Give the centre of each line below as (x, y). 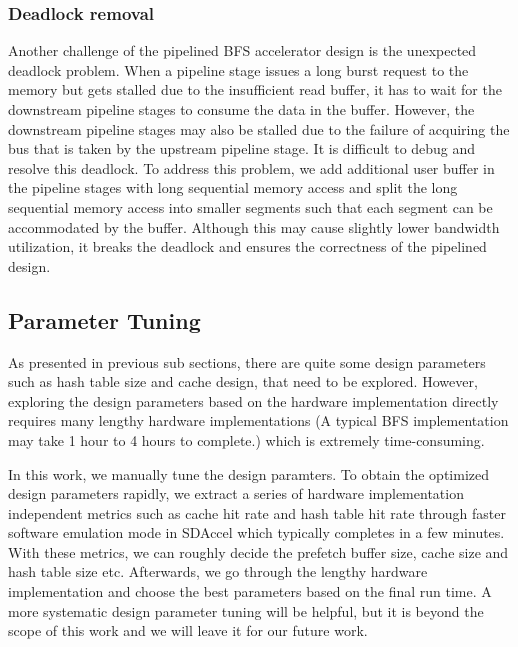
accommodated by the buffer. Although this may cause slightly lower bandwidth (254, 226)
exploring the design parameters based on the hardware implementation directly (253, 400)
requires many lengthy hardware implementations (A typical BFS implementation (258, 420)
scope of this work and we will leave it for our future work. (188, 630)
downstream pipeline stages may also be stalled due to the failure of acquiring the (259, 128)
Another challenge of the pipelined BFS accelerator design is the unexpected (242, 50)
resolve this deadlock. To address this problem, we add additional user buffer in (251, 167)
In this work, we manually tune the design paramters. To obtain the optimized (249, 473)
